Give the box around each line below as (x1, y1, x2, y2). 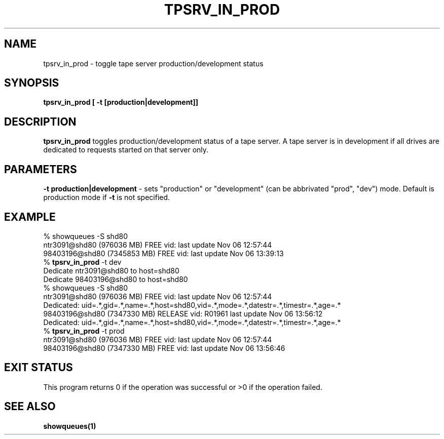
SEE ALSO (4, 400, 56, 413)
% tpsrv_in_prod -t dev (43, 257, 122, 266)
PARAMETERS (4, 163, 77, 176)
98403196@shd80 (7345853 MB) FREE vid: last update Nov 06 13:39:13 (43, 249, 284, 258)
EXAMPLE (4, 210, 56, 223)
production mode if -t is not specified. (43, 193, 170, 202)
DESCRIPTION (4, 115, 77, 128)
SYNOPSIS (4, 76, 59, 90)
